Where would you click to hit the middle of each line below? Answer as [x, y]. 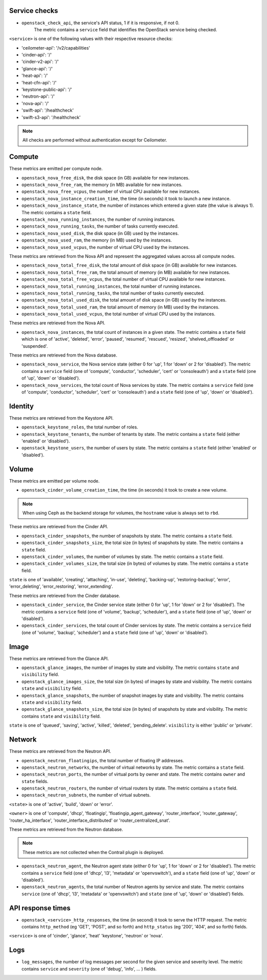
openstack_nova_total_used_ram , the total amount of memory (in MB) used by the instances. [120, 307]
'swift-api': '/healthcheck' [48, 110]
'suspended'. [35, 346]
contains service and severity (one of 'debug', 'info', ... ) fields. [89, 969]
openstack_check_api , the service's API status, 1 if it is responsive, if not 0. [101, 23]
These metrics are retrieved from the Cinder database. [65, 596]
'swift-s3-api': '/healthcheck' [51, 117]
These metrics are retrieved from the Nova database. [63, 355]
